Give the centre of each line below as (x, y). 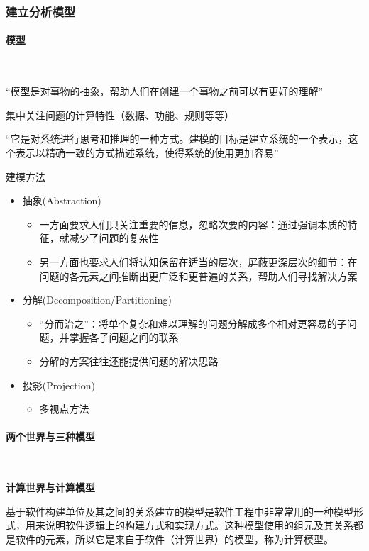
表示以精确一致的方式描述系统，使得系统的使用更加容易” (147, 153)
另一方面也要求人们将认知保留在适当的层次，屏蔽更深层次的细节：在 (198, 261)
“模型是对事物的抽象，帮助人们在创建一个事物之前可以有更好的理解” (165, 91)
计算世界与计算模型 (50, 488)
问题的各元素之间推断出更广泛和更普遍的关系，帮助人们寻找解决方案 (198, 275)
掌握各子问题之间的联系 (124, 337)
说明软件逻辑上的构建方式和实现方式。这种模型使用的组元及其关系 (199, 525)
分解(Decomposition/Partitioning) (97, 300)
